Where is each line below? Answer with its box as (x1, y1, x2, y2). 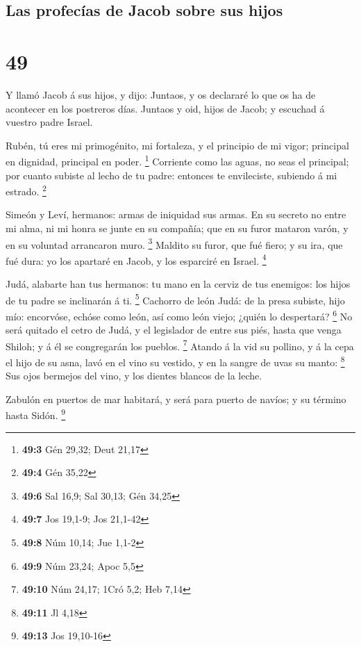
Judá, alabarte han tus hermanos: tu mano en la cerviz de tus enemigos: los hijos (6, 277, 351, 291)
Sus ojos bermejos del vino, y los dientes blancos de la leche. (6, 368, 262, 383)
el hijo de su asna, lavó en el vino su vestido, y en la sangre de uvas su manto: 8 (6, 353, 345, 369)
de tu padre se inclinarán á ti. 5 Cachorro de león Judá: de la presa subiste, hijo (6, 290, 345, 307)
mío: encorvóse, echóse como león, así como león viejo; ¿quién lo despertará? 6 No (6, 306, 353, 323)
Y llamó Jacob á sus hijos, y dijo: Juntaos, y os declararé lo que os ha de (6, 87, 316, 101)
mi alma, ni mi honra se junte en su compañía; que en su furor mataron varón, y (6, 220, 349, 235)
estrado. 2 (6, 182, 47, 198)
